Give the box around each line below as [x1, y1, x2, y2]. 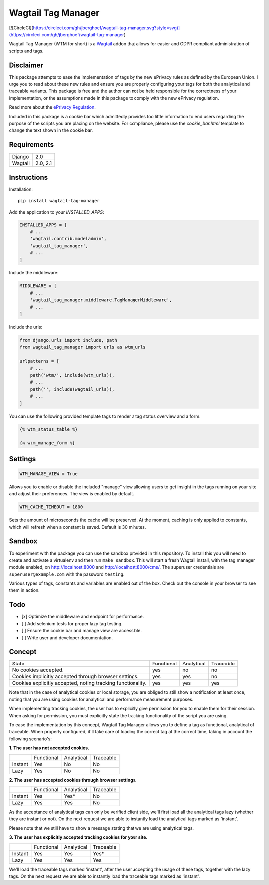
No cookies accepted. [12, 666, 64, 673]
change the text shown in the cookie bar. [9, 127, 93, 133]
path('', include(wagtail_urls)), [30, 386, 115, 392]
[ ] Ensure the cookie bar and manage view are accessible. [21, 628, 142, 634]
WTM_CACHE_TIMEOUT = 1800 [19, 504, 83, 510]
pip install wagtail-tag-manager [18, 198, 100, 204]
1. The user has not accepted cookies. [9, 745, 90, 751]
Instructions [9, 173, 48, 182]
